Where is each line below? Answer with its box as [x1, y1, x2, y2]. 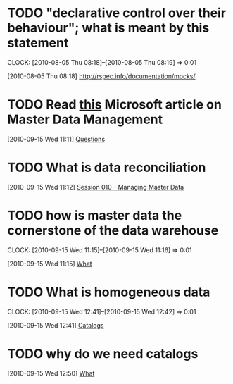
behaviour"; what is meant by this [7, 20, 210, 36]
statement [7, 35, 69, 51]
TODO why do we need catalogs [7, 345, 199, 361]
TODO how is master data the [7, 208, 182, 223]
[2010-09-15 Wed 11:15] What [7, 259, 93, 268]
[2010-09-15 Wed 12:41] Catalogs [7, 321, 104, 329]
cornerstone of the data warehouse [7, 223, 219, 238]
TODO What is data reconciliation [7, 160, 206, 175]
